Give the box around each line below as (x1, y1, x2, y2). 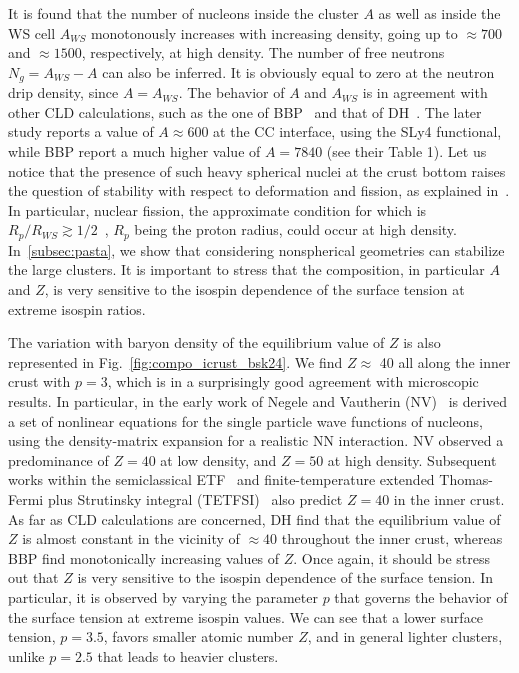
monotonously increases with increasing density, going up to (90, 22, 458, 43)
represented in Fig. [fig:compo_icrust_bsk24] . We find (8, 351, 343, 372)
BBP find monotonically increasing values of (8, 547, 280, 568)
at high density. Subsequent (327, 449, 497, 470)
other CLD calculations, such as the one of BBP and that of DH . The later (8, 101, 482, 122)
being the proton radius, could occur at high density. (134, 219, 457, 240)
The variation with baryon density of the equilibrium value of (8, 332, 385, 353)
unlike (8, 645, 45, 666)
